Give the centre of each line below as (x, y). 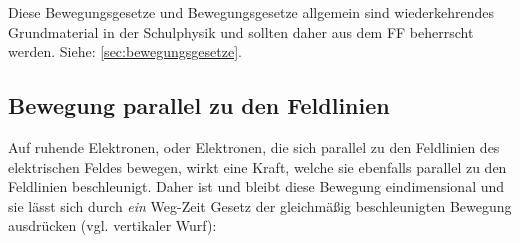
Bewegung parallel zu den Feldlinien (199, 105)
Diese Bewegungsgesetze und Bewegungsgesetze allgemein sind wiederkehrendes (251, 12)
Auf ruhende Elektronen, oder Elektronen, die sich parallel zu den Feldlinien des (254, 146)
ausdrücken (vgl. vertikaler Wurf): (112, 225)
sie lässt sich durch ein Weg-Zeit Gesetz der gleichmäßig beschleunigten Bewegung (260, 205)
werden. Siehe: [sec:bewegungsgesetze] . (125, 51)
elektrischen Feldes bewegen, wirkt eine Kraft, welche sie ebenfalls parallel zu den (257, 166)
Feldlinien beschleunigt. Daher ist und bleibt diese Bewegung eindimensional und (256, 186)
